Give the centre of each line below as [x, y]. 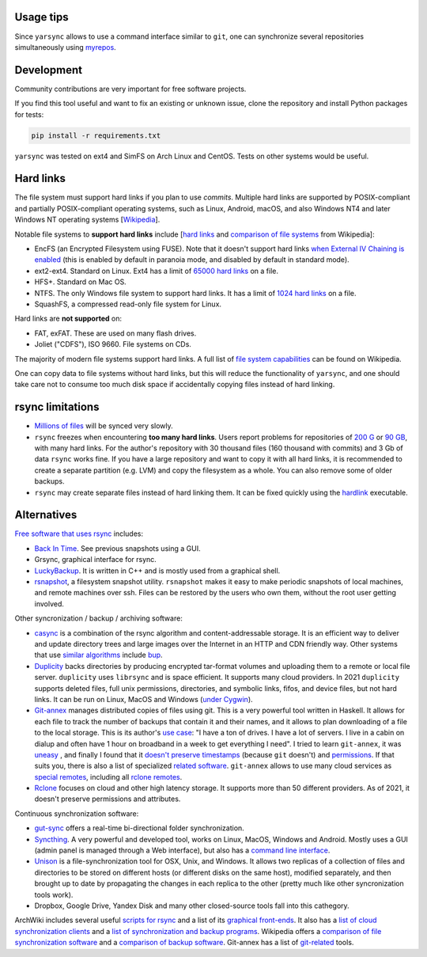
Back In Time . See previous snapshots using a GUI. [117, 548]
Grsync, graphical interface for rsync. [96, 560]
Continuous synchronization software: [77, 813]
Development [49, 70]
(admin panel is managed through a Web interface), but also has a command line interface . [182, 850]
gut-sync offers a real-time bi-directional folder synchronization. [139, 828]
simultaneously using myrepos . [65, 47]
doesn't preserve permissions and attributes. [108, 799]
